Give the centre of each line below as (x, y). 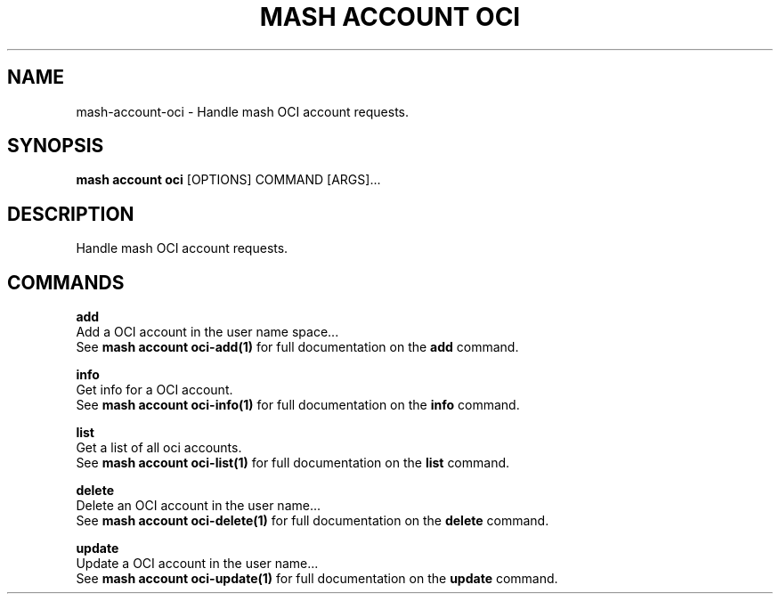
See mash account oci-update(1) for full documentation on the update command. (317, 579)
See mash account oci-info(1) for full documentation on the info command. (298, 405)
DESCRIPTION (71, 214)
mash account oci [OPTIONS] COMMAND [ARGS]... (228, 180)
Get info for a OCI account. (154, 390)
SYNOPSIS (56, 146)
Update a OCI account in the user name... (197, 564)
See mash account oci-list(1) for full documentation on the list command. (293, 463)
